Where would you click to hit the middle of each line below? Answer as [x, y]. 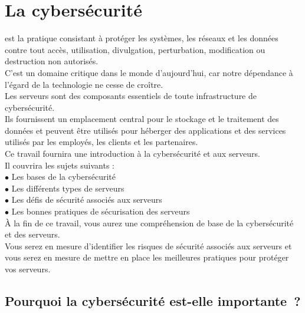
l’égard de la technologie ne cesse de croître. [84, 84]
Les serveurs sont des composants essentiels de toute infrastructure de [131, 96]
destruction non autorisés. [52, 61]
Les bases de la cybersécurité [63, 177]
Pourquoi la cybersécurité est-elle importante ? [153, 300]
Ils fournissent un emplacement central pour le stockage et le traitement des [142, 119]
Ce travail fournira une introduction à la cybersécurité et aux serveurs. [133, 154]
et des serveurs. [32, 234]
